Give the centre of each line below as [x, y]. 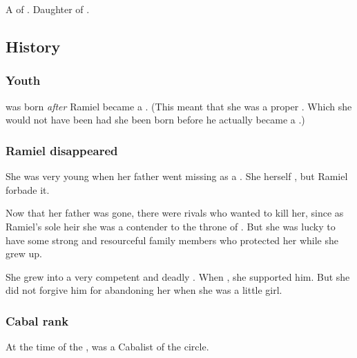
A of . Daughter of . [48, 9]
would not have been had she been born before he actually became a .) [155, 120]
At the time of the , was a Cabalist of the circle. [107, 347]
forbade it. [28, 189]
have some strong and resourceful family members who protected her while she [172, 240]
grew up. [24, 253]
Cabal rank [37, 320]
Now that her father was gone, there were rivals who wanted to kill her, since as [175, 213]
